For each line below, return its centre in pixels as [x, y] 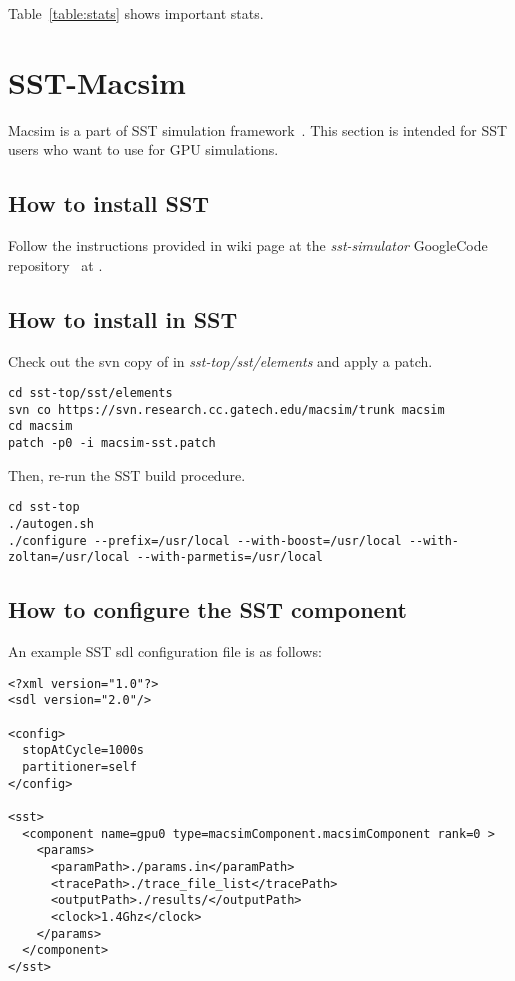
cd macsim [40, 426]
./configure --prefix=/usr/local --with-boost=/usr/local [205, 540]
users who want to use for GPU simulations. [143, 149]
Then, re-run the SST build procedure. [127, 474]
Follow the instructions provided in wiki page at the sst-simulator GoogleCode [248, 245]
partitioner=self [79, 767]
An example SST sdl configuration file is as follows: [165, 651]
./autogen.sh [51, 523]
